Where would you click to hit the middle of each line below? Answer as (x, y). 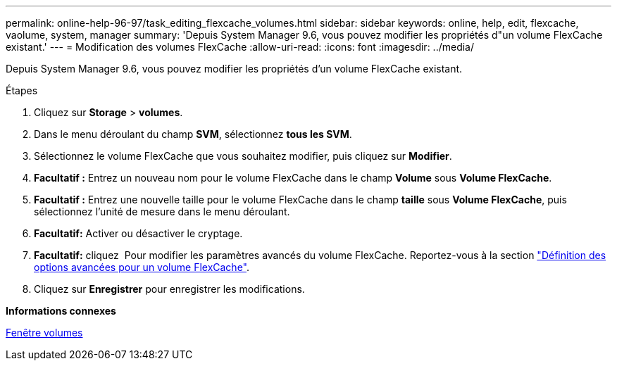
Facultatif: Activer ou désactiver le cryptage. (138, 233)
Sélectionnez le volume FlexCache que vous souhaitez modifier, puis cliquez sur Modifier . (243, 156)
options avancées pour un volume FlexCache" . (142, 267)
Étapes (22, 90)
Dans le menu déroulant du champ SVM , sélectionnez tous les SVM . (193, 134)
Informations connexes (61, 311)
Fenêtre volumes (44, 333)
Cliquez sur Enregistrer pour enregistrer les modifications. (169, 289)
